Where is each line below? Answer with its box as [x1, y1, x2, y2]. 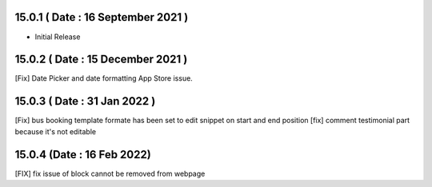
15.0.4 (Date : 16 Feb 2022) [14, 148, 151, 161]
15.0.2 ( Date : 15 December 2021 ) [14, 53, 188, 66]
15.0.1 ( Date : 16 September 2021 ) [14, 10, 189, 24]
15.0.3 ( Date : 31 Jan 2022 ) [14, 94, 156, 108]
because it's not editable [14, 126, 96, 136]
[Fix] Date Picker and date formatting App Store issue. [14, 74, 194, 83]
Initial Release [34, 32, 81, 42]
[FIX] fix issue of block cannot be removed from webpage [14, 169, 206, 178]
